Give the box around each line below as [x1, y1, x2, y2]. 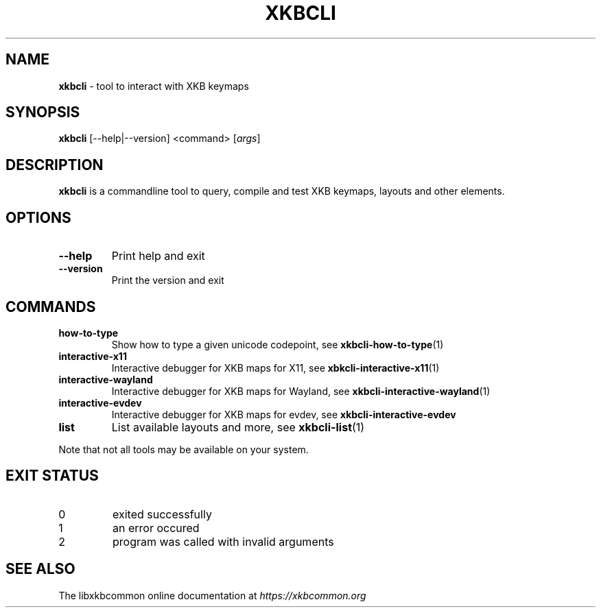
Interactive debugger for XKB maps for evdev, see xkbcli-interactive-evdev [111, 408, 456, 420]
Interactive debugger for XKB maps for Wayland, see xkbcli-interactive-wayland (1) [111, 385, 491, 397]
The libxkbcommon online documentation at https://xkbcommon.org [58, 589, 366, 601]
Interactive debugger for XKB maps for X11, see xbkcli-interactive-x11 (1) [111, 361, 440, 374]
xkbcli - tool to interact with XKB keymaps [58, 80, 249, 92]
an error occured [112, 520, 200, 535]
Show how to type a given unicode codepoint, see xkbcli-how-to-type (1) [111, 338, 444, 350]
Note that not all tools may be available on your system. [58, 443, 309, 455]
